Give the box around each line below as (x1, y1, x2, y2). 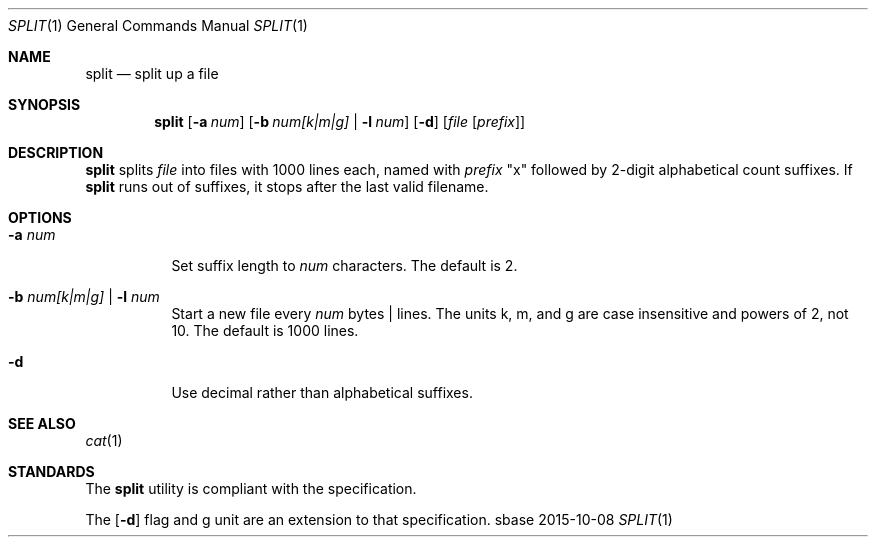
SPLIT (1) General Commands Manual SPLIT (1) (8, 17, 308, 34)
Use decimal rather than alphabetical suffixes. (171, 384, 473, 401)
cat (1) (85, 432, 123, 449)
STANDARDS (8, 463, 95, 480)
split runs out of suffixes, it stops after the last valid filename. (85, 178, 489, 195)
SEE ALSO (8, 415, 76, 432)
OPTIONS (8, 209, 72, 226)
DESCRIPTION (8, 144, 104, 161)
